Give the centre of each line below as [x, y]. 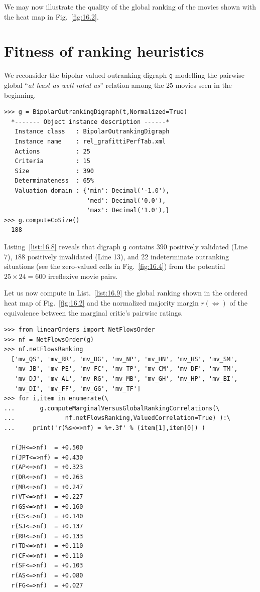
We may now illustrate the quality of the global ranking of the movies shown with [130, 7]
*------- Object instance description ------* [90, 122]
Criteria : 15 [52, 161]
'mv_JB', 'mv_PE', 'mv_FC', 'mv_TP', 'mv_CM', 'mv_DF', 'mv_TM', [126, 369]
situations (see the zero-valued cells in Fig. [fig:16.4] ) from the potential [115, 266]
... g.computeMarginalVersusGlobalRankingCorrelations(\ [112, 408]
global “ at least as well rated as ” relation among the [84, 85]
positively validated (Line [208, 246]
